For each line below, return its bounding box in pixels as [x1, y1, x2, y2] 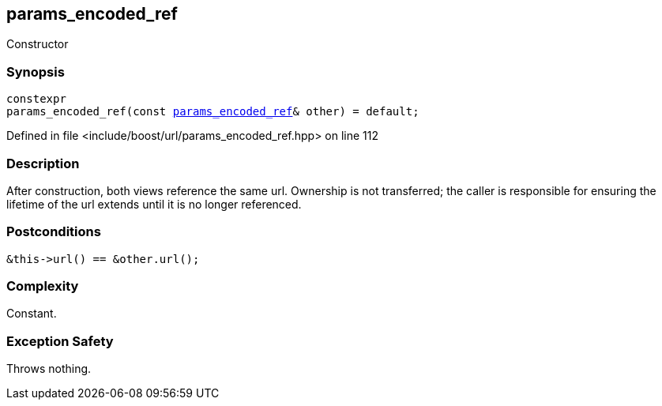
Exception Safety [6, 333, 114, 349]
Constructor [6, 37, 69, 51]
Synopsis [6, 63, 65, 80]
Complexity [6, 278, 79, 295]
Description [6, 155, 80, 171]
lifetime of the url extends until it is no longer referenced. [6, 197, 302, 211]
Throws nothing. [6, 362, 92, 376]
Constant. [6, 306, 57, 321]
